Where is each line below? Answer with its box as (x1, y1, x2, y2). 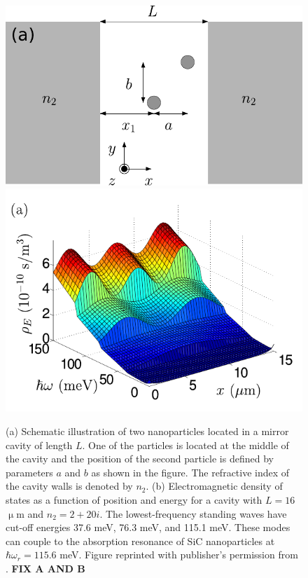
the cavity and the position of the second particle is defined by (6, 451, 274, 466)
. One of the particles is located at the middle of (82, 437, 289, 452)
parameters (6, 465, 53, 479)
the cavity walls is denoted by (6, 479, 133, 493)
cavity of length (6, 437, 73, 452)
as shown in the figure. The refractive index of (91, 465, 290, 479)
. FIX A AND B (6, 560, 85, 575)
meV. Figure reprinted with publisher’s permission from (59, 547, 298, 562)
